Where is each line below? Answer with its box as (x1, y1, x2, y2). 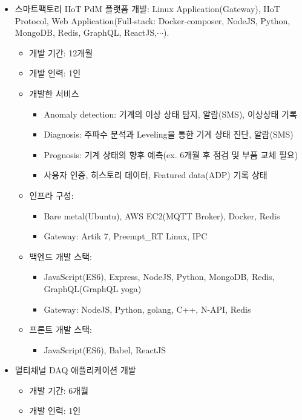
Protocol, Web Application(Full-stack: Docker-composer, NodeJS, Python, (15, 14, 291, 27)
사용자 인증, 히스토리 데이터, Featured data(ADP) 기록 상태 (44, 168, 268, 181)
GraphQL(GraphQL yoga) (44, 282, 142, 295)
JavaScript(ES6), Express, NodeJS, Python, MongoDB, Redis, (44, 270, 275, 283)
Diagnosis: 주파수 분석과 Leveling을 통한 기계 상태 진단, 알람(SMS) (44, 128, 294, 141)
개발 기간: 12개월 (29, 46, 93, 59)
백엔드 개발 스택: (29, 250, 92, 262)
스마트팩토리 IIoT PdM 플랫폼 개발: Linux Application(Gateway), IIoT (15, 2, 280, 15)
